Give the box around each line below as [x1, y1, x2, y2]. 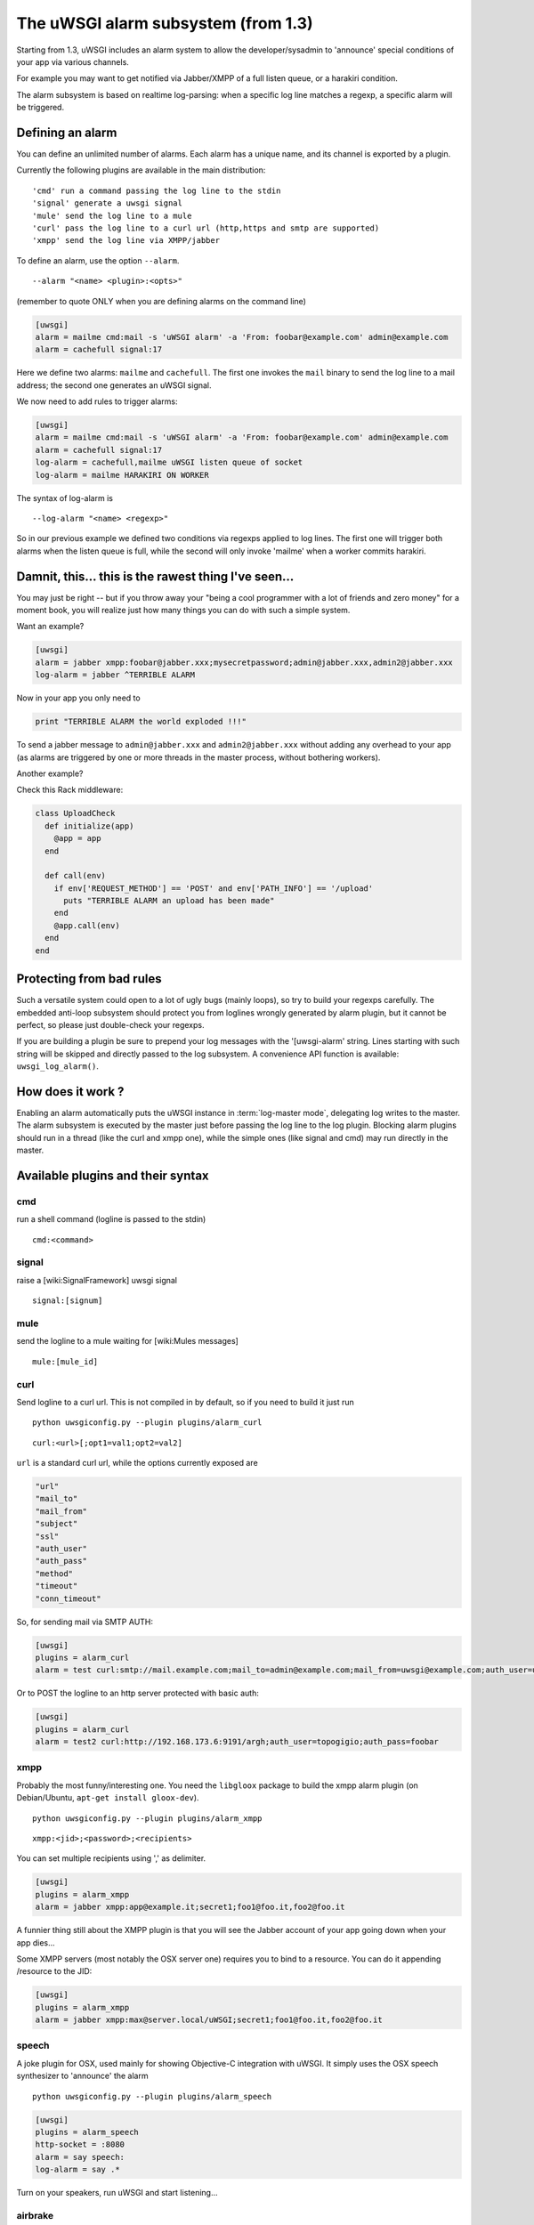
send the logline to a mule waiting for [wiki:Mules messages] [16, 1336, 239, 1347]
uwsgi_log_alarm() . [16, 1061, 100, 1072]
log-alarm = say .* [35, 2164, 120, 2175]
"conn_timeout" [35, 1593, 101, 1604]
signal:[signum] [32, 1296, 103, 1306]
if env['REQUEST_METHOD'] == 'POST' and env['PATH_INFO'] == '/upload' [53, 883, 374, 894]
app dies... [16, 1937, 55, 1948]
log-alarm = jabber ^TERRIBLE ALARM [35, 670, 196, 680]
